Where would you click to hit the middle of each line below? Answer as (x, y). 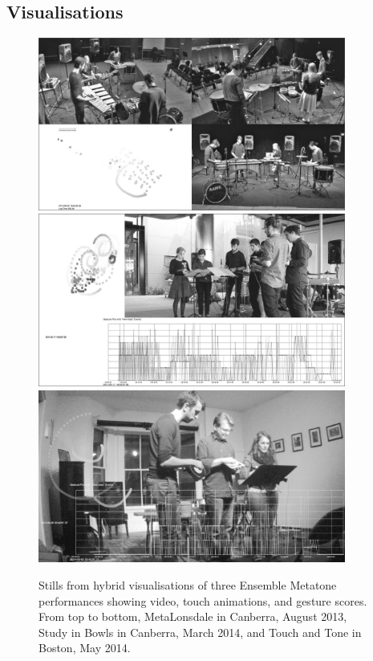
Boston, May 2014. (85, 648)
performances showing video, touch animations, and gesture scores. (203, 600)
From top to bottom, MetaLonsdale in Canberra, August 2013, (193, 616)
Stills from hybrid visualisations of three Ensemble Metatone (188, 584)
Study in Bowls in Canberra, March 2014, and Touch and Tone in (200, 632)
